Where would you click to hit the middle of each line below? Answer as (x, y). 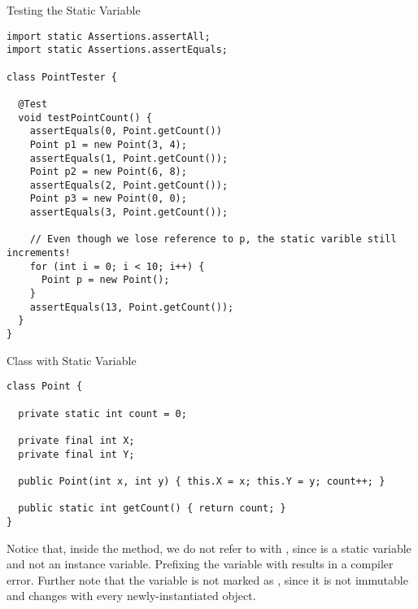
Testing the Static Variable (74, 10)
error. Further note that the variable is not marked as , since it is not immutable (207, 579)
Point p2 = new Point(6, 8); (108, 172)
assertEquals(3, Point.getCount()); (129, 213)
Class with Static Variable (72, 360)
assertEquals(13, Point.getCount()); (132, 307)
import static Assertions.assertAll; (109, 36)
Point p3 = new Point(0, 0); (108, 199)
